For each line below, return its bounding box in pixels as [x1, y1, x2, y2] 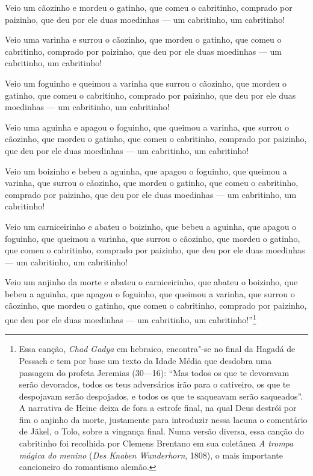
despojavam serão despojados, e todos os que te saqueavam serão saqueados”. [19, 389, 303, 402]
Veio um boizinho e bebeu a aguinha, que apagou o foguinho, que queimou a [5, 164, 287, 177]
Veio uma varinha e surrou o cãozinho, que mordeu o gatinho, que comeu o [5, 33, 282, 46]
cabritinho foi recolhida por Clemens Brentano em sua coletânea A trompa [19, 437, 294, 450]
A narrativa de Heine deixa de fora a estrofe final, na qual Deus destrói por [19, 401, 297, 414]
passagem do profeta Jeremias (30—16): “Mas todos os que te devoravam [19, 366, 290, 379]
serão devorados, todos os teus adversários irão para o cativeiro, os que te [19, 378, 290, 391]
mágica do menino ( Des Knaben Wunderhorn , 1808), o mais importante [19, 448, 283, 461]
